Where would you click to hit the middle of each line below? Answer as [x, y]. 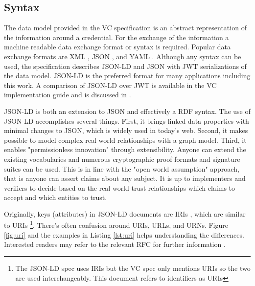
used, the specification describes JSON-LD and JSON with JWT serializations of [125, 66]
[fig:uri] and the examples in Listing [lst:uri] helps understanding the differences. [124, 234]
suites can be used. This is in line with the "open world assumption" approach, [122, 168]
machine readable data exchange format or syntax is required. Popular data [117, 47]
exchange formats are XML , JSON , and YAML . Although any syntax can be [123, 56]
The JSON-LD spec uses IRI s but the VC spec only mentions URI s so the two [133, 268]
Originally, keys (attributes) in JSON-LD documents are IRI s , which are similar [125, 213]
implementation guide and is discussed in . [68, 95]
